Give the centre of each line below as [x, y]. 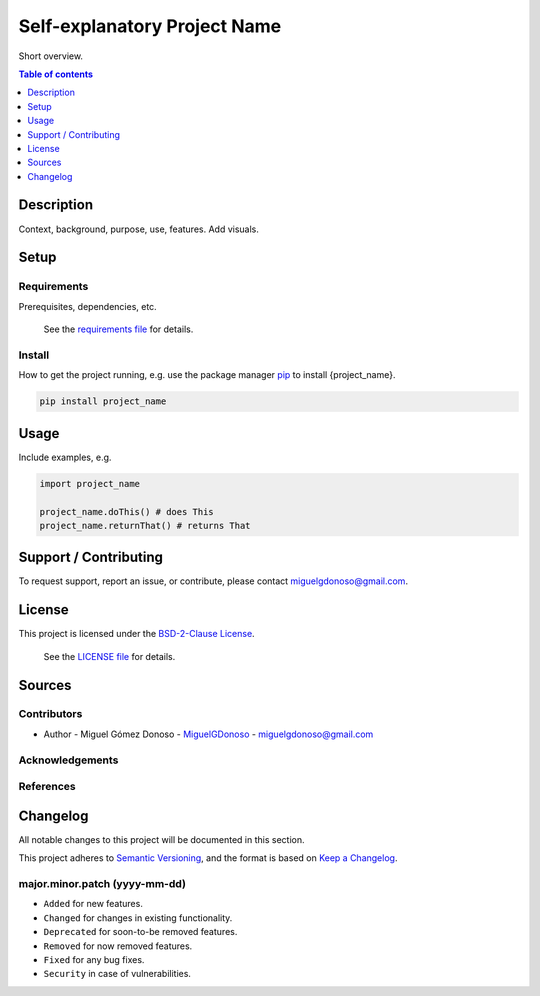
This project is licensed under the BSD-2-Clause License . [136, 634]
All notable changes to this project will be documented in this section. [161, 839]
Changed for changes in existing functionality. [138, 917]
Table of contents [56, 74]
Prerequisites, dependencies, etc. [87, 306]
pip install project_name [103, 401]
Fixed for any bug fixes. [94, 959]
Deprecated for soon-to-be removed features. [140, 932]
